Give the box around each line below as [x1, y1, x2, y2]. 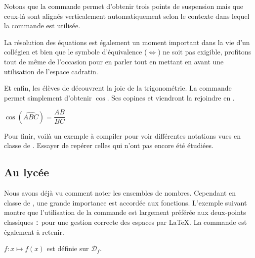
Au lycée [4, 164, 49, 180]
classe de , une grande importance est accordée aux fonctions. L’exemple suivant [4, 197, 247, 207]
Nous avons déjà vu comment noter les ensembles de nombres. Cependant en [4, 188, 236, 198]
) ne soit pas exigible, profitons [158, 47, 252, 57]
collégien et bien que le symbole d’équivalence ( [4, 47, 147, 57]
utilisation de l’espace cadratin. [4, 66, 98, 76]
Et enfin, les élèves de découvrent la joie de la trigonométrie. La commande [4, 83, 232, 93]
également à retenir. [4, 226, 64, 237]
